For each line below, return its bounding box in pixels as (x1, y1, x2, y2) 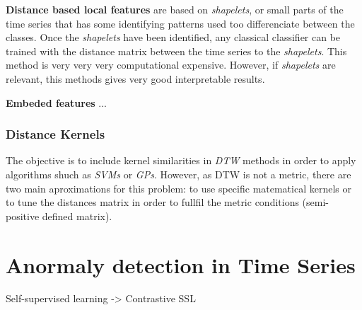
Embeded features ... (6, 95, 107, 110)
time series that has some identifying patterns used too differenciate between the (6, 16, 355, 30)
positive (6, 208, 40, 223)
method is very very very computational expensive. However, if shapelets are (6, 57, 336, 72)
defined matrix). (42, 208, 112, 223)
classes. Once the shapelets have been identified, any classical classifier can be (6, 30, 341, 45)
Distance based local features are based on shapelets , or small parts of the (6, 2, 344, 16)
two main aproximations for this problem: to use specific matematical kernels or (6, 180, 351, 195)
